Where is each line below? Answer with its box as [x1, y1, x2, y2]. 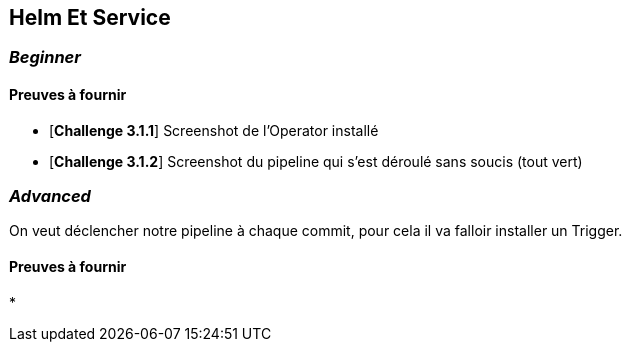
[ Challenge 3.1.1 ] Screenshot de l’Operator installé [49, 121, 379, 139]
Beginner [9, 47, 81, 68]
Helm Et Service [9, 5, 171, 30]
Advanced [9, 186, 91, 207]
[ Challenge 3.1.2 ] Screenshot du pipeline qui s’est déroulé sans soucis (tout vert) [49, 152, 583, 170]
